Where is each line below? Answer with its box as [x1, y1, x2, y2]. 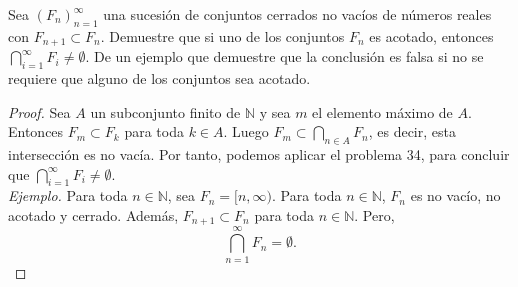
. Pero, [354, 205, 395, 226]
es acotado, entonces [369, 25, 494, 46]
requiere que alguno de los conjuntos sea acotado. [8, 68, 311, 89]
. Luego [223, 121, 269, 142]
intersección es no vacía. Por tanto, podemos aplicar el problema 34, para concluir [8, 144, 510, 165]
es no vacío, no [410, 185, 501, 206]
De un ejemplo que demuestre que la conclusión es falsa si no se [93, 46, 484, 67]
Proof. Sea [8, 101, 71, 122]
